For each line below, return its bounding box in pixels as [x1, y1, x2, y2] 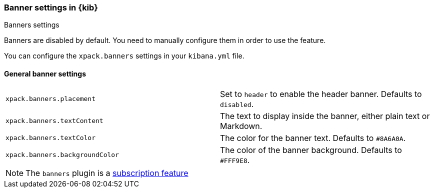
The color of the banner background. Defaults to [220, 144, 402, 155]
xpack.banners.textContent [5, 117, 103, 125]
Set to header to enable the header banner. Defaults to [220, 88, 422, 99]
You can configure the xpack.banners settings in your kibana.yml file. [4, 51, 244, 60]
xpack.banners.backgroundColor [5, 151, 119, 159]
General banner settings [4, 69, 86, 78]
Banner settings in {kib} [4, 2, 98, 12]
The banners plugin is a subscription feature [25, 167, 188, 178]
